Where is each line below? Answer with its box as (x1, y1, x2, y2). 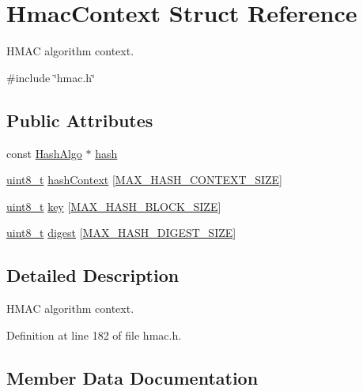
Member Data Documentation (6, 365, 259, 389)
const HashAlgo (6, 145, 82, 161)
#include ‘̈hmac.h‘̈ (6, 69, 96, 85)
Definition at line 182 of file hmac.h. (6, 326, 182, 343)
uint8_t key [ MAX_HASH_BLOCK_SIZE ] (6, 197, 221, 214)
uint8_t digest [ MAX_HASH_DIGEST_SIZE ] (6, 224, 236, 241)
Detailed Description (6, 263, 180, 288)
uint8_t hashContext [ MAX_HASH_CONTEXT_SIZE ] (6, 171, 283, 188)
